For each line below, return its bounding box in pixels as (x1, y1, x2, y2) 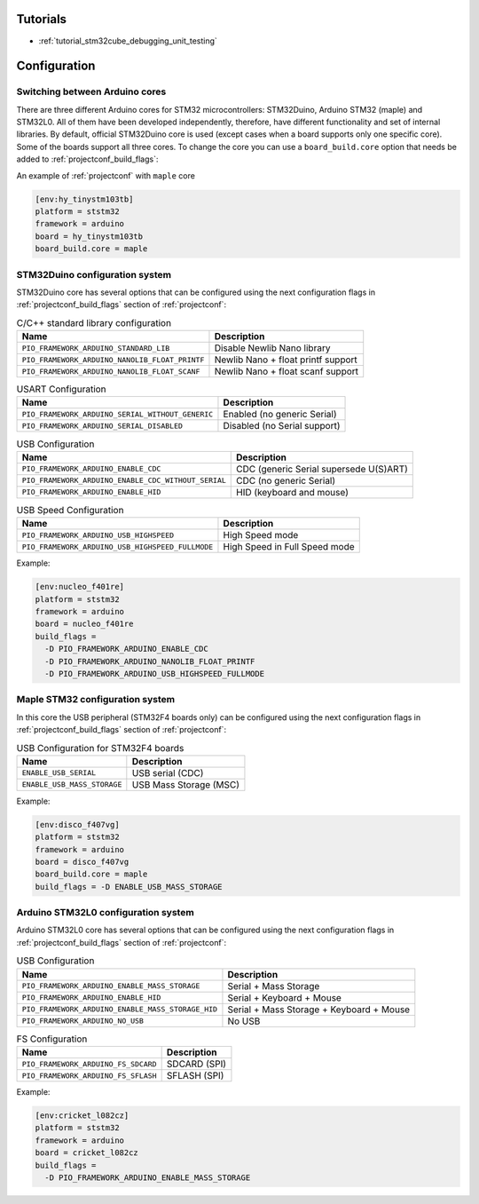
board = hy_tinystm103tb (35, 231, 144, 242)
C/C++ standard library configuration (16, 316, 172, 329)
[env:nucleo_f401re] (35, 582, 124, 592)
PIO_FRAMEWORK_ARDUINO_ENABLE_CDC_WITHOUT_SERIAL (21, 476, 226, 486)
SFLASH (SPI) (166, 1070, 224, 1081)
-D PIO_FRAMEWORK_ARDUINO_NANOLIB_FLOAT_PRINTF (44, 656, 255, 666)
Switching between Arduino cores (16, 85, 167, 98)
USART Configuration (16, 383, 106, 395)
